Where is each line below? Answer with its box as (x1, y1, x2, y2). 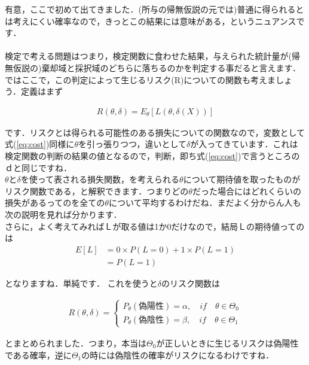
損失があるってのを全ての (5, 196, 105, 209)
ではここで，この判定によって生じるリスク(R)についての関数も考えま (5, 73, 276, 86)
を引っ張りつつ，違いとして (78, 138, 186, 150)
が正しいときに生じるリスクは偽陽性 (156, 336, 299, 349)
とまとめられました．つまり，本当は (5, 336, 147, 349)
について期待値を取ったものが (183, 173, 301, 185)
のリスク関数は (161, 276, 220, 289)
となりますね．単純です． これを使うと (5, 276, 158, 289)
